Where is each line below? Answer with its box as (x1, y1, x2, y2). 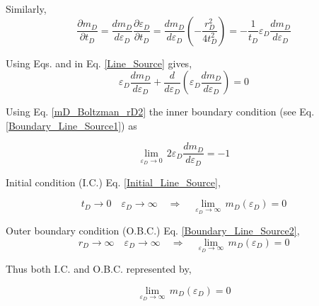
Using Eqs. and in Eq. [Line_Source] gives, (6, 55, 192, 70)
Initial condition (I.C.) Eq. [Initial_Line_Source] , (6, 174, 221, 189)
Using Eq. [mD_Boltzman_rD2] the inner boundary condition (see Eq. (6, 104, 315, 119)
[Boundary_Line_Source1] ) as (6, 118, 137, 132)
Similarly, (6, 1, 47, 16)
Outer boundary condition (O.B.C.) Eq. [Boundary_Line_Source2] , (6, 223, 300, 238)
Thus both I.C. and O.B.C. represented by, (6, 261, 192, 276)
